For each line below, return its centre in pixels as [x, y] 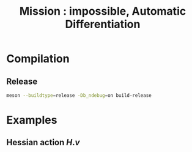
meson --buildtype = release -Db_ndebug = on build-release [79, 96]
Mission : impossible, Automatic [103, 11]
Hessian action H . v [43, 142]
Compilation [38, 59]
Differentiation [103, 24]
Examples [32, 120]
